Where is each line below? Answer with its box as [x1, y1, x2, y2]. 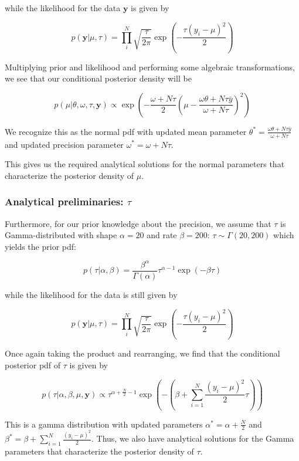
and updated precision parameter [5, 138, 124, 150]
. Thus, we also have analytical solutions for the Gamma [91, 432, 294, 445]
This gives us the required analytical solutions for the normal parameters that [5, 158, 285, 170]
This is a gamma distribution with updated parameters [5, 418, 203, 430]
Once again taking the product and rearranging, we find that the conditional [5, 347, 280, 360]
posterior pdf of [5, 359, 61, 371]
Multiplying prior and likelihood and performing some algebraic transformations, [5, 60, 295, 73]
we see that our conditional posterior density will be [5, 72, 192, 84]
